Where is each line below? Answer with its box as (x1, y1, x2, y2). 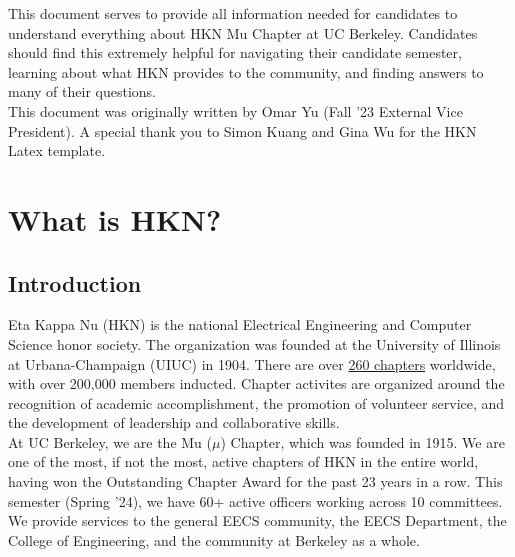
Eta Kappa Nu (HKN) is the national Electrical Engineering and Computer (8, 314, 472, 335)
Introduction (8, 267, 142, 298)
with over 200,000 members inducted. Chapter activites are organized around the (8, 373, 505, 394)
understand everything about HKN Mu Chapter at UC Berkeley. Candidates (8, 22, 478, 43)
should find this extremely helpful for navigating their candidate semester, (8, 42, 462, 63)
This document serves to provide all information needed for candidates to (8, 3, 458, 23)
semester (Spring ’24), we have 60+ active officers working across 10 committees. (8, 490, 503, 511)
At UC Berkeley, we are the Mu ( (8, 431, 213, 452)
